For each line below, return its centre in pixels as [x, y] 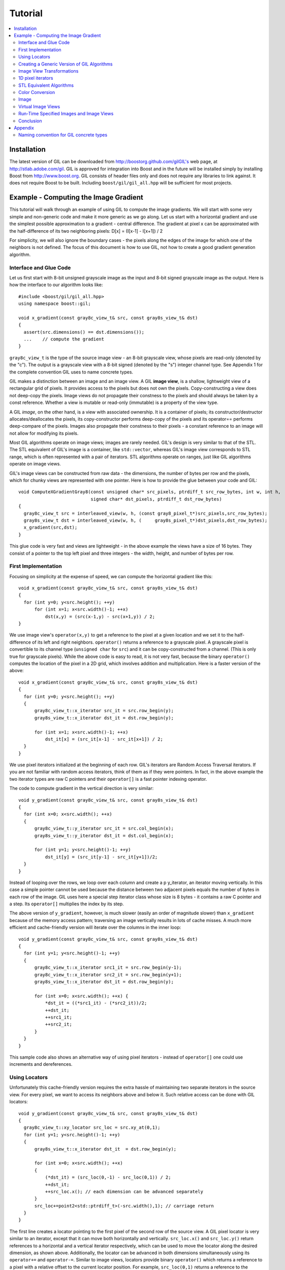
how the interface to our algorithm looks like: [56, 285]
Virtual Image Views [39, 106]
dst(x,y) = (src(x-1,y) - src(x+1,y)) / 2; [100, 616]
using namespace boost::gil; [55, 304]
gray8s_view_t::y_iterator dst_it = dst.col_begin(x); [104, 835]
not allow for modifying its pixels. [44, 433]
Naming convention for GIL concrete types [63, 135]
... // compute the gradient [64, 339]
